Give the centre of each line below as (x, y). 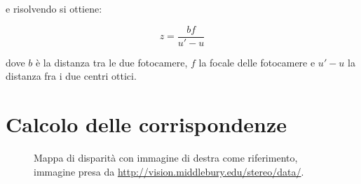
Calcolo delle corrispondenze (146, 124)
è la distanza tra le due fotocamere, (111, 62)
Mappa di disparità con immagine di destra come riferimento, (166, 157)
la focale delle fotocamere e (257, 62)
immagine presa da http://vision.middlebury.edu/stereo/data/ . (169, 171)
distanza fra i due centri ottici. (71, 76)
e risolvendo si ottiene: (54, 8)
